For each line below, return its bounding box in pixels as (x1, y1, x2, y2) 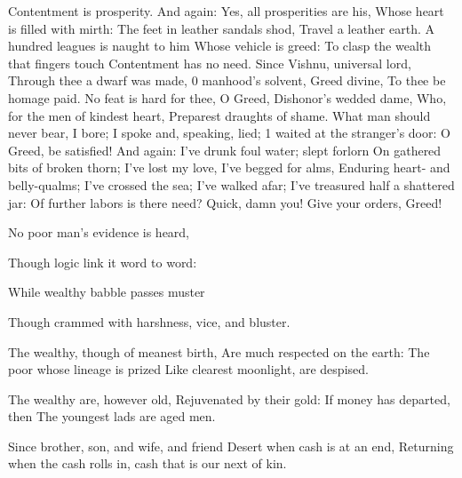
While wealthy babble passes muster (8, 283, 205, 301)
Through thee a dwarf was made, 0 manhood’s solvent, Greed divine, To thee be (8, 71, 446, 90)
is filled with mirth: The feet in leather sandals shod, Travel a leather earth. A (8, 19, 435, 37)
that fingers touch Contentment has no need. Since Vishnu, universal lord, (8, 53, 411, 72)
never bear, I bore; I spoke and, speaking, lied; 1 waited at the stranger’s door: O (8, 123, 450, 142)
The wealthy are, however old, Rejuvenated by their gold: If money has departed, (8, 389, 450, 408)
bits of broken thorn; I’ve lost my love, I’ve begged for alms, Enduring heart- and (8, 158, 450, 177)
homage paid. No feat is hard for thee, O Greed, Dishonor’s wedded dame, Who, (8, 88, 447, 107)
